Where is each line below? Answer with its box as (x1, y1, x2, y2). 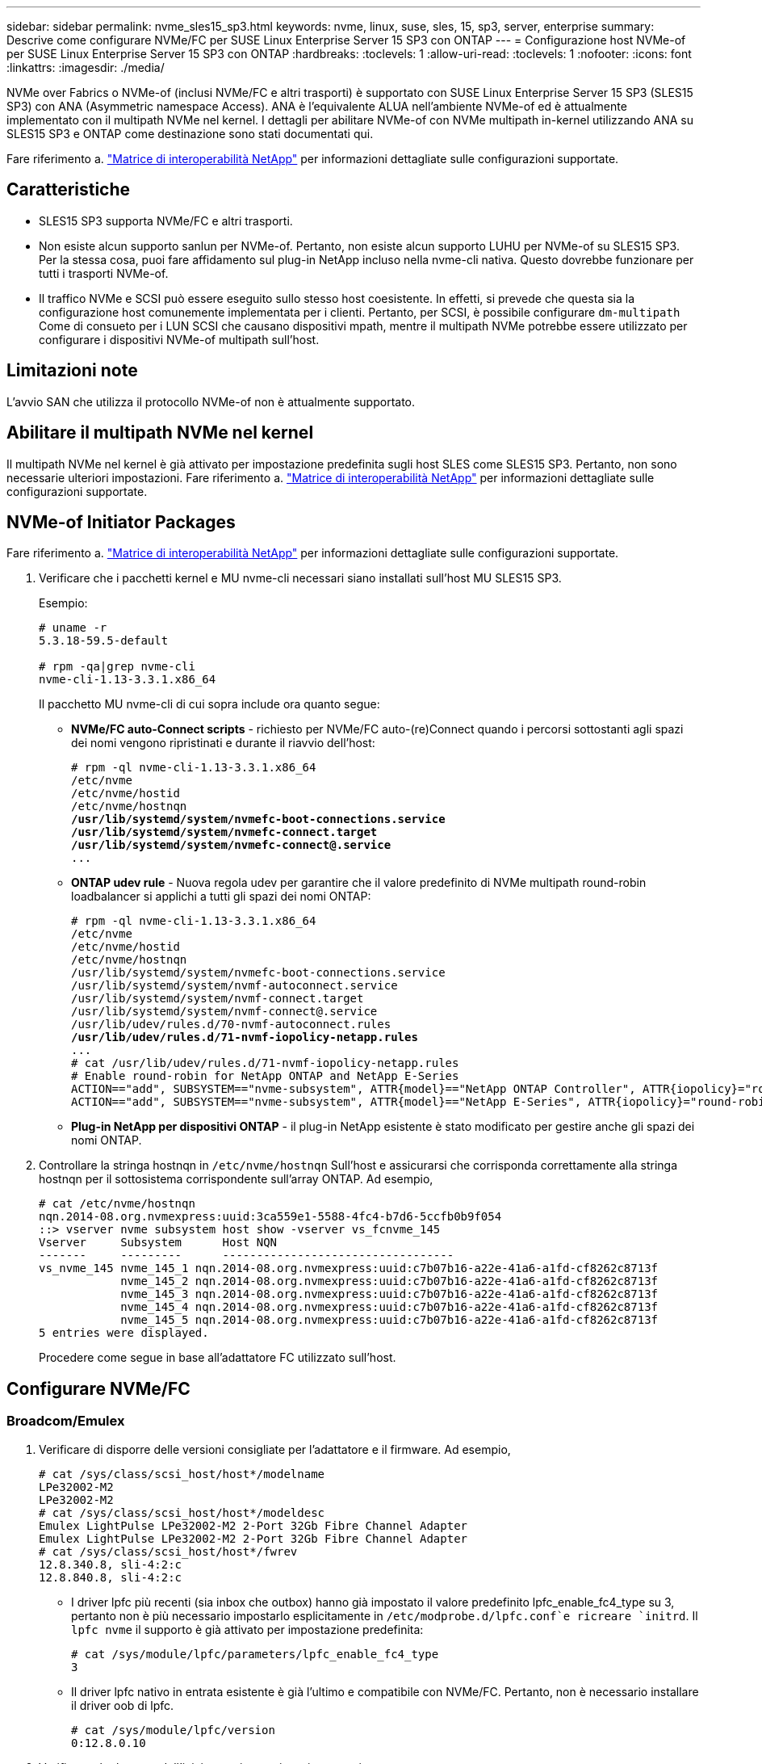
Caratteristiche (6, 179, 131, 200)
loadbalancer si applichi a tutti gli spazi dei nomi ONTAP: (71, 889, 371, 904)
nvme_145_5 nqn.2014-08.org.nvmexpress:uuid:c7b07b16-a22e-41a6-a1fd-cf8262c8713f (120, 1313, 659, 1327)
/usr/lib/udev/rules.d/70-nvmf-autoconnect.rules (71, 1018, 391, 1031)
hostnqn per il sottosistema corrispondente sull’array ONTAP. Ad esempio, (39, 1172, 433, 1186)
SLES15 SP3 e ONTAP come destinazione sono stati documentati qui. (6, 127, 374, 141)
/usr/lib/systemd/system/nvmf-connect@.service (71, 1005, 378, 1018)
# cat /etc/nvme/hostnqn (39, 1197, 195, 1211)
